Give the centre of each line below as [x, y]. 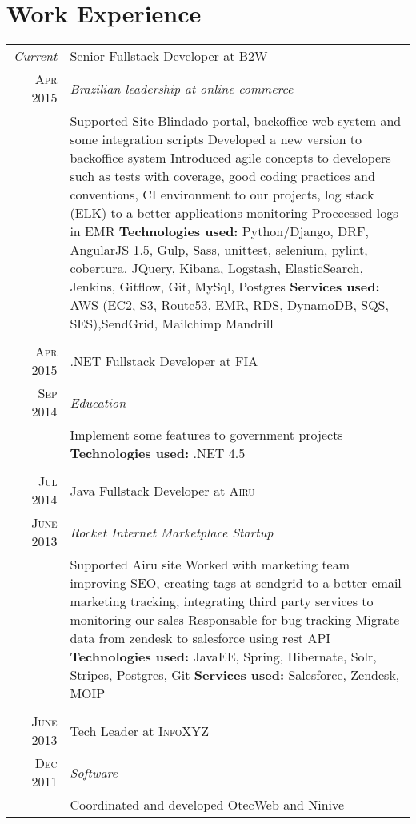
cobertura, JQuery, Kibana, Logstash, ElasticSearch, [216, 268]
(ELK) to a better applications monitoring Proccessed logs [234, 213]
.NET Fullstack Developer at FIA [164, 360]
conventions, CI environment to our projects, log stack [222, 195]
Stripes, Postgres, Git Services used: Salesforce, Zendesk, [235, 675]
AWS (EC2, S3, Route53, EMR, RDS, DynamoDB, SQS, [229, 305]
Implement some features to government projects [206, 435]
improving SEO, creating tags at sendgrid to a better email [236, 583]
